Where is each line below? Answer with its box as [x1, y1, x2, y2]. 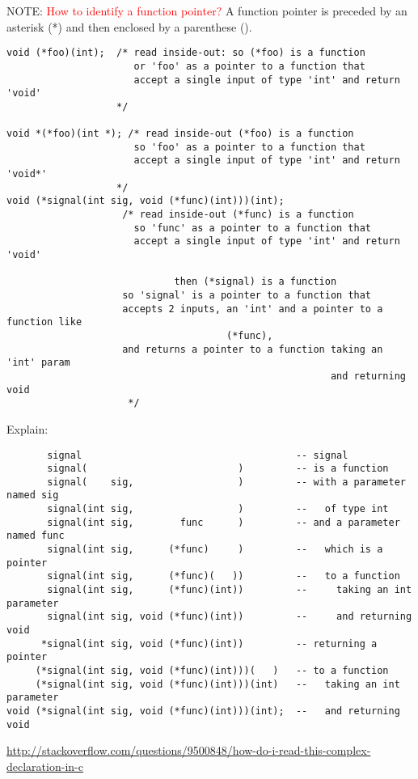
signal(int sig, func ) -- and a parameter [47, 516, 400, 528]
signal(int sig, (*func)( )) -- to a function [47, 570, 400, 582]
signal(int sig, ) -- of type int [47, 503, 389, 515]
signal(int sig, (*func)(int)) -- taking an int [47, 584, 412, 596]
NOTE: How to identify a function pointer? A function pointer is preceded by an [6, 2, 407, 19]
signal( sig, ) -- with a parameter [47, 476, 406, 488]
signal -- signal [47, 449, 348, 461]
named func [6, 530, 65, 542]
